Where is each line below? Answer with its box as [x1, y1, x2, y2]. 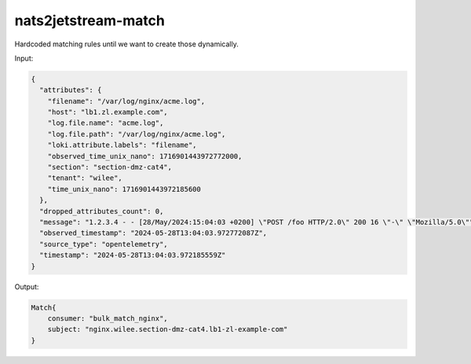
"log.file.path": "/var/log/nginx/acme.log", [47, 130, 226, 138]
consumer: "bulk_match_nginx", [47, 314, 168, 322]
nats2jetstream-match [14, 12, 165, 29]
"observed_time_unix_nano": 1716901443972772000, [47, 152, 243, 160]
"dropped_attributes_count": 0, [39, 207, 164, 215]
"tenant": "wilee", [47, 174, 123, 182]
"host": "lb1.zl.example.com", [47, 108, 168, 117]
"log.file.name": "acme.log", [47, 119, 164, 127]
